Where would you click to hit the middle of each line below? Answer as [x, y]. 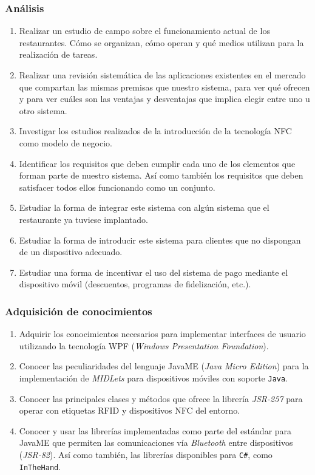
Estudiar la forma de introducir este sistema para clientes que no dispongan [160, 240]
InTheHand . [40, 466]
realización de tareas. [58, 54]
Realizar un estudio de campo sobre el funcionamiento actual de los [144, 31]
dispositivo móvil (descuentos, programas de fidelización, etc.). [135, 284]
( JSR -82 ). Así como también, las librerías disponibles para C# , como [146, 454]
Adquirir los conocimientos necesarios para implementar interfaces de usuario [162, 334]
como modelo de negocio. [66, 142]
